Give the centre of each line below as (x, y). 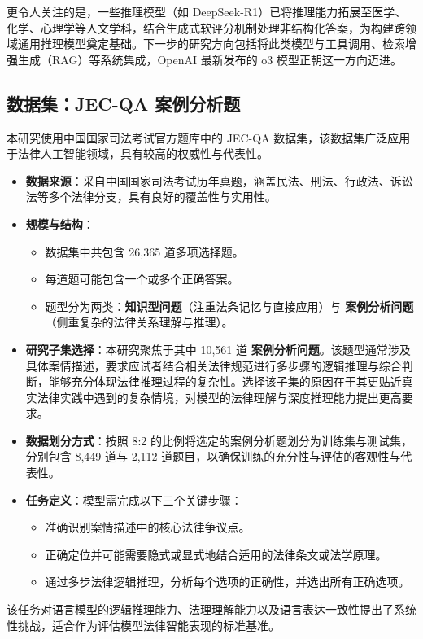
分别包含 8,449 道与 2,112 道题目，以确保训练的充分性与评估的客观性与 (213, 456)
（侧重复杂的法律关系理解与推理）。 (139, 322)
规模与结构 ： (60, 223)
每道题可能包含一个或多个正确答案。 (142, 279)
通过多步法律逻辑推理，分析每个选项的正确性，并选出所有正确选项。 (227, 582)
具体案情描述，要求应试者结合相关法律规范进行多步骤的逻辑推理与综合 (214, 365)
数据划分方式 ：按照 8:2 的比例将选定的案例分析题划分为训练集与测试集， (219, 440)
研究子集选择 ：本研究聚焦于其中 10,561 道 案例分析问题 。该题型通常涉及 (218, 349)
